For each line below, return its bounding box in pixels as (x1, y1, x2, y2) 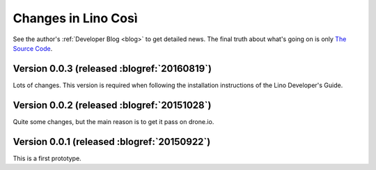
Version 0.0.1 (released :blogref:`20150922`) (13, 136, 211, 148)
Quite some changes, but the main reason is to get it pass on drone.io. (13, 117, 214, 125)
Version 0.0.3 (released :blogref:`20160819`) (13, 63, 212, 75)
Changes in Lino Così (13, 10, 138, 26)
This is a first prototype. (13, 154, 81, 162)
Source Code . (13, 44, 53, 52)
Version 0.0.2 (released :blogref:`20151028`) (13, 99, 212, 111)
